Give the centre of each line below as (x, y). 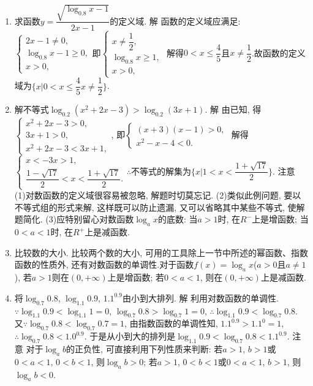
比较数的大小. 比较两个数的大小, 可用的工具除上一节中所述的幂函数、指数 (161, 252)
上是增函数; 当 (280, 219)
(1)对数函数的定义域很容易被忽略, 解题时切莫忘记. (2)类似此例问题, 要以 (158, 195)
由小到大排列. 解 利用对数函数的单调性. (200, 297)
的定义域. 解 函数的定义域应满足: (175, 21)
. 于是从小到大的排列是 (130, 336)
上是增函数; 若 (136, 277)
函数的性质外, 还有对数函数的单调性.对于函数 (104, 264)
